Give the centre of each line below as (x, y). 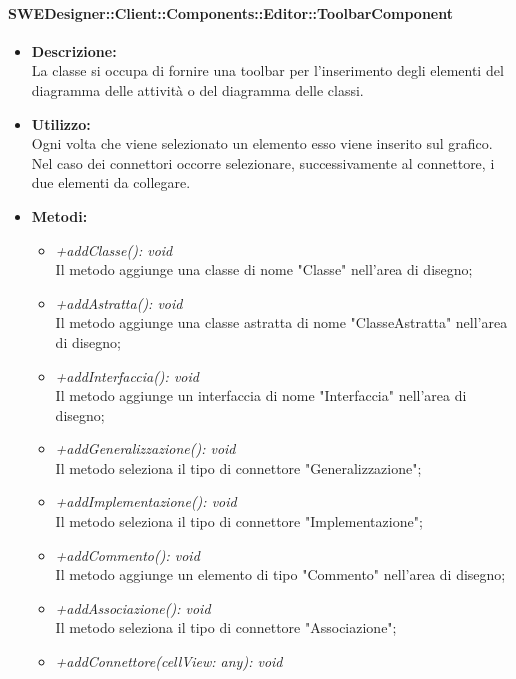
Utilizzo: (61, 123)
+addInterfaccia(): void (127, 375)
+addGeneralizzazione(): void (145, 448)
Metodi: (59, 215)
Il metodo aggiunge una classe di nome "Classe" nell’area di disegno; (264, 269)
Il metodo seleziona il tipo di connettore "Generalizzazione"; (238, 467)
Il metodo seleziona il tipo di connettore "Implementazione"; (239, 521)
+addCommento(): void (127, 554)
